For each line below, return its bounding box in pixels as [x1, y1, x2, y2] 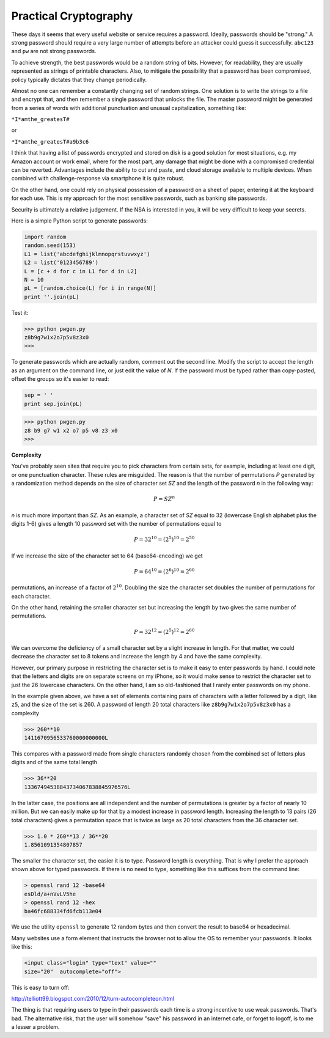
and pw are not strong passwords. [11, 48, 97, 55]
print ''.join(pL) [24, 293, 79, 300]
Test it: [11, 309, 29, 316]
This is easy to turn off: [11, 984, 70, 991]
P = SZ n [153, 495, 175, 502]
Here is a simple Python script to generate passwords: [11, 217, 148, 224]
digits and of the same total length [11, 759, 98, 766]
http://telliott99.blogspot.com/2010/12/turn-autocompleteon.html [11, 995, 174, 1003]
